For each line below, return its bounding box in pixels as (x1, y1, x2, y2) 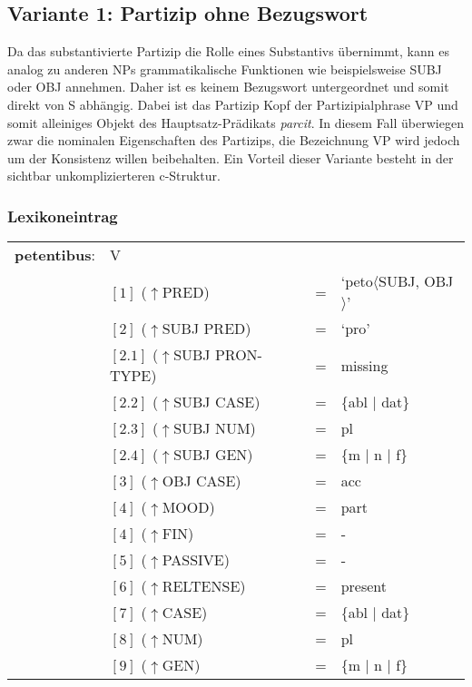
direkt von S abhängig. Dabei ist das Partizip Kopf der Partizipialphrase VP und (7, 94, 458, 113)
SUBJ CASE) (173, 391, 261, 413)
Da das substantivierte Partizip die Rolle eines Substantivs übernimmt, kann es (7, 42, 449, 61)
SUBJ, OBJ (379, 270, 454, 292)
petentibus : (15, 244, 95, 266)
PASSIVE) (162, 549, 230, 571)
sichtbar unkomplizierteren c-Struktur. (7, 166, 221, 185)
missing (340, 354, 388, 376)
